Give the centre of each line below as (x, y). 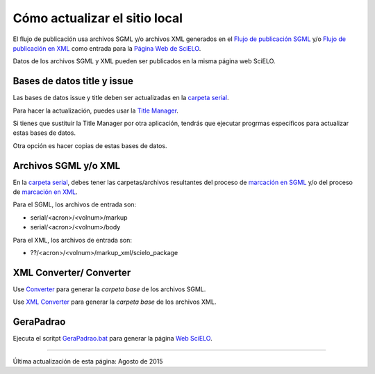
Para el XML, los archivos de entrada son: (72, 240)
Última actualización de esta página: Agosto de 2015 (88, 361)
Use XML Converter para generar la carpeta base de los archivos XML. (115, 302)
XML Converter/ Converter (72, 272)
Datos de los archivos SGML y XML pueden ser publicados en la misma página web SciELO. (144, 61)
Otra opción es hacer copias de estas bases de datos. (90, 145)
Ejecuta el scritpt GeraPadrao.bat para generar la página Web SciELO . (112, 339)
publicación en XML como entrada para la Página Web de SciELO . (107, 48)
